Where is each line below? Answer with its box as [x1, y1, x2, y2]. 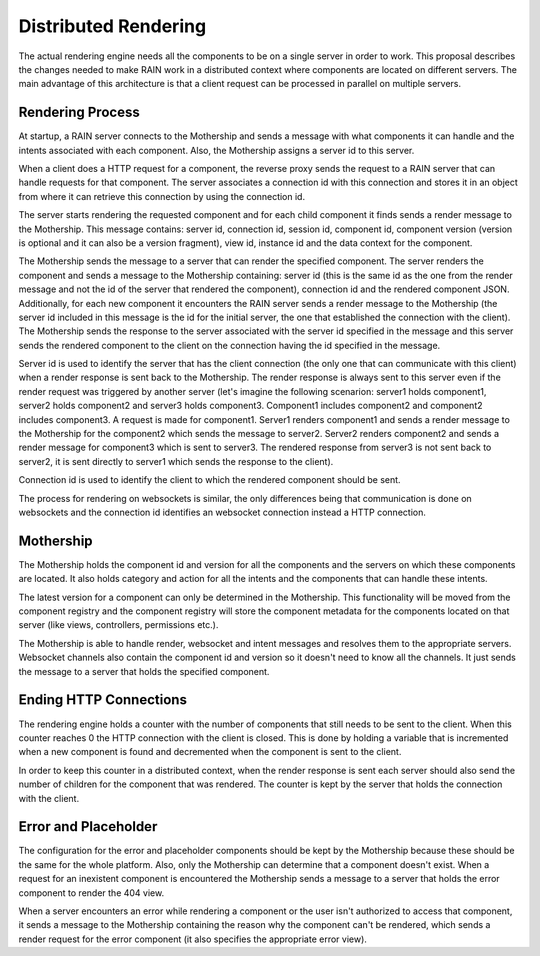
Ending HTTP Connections [18, 691, 187, 709]
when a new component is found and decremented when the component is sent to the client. [18, 746, 402, 758]
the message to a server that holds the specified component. [18, 665, 270, 677]
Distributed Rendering [18, 15, 207, 37]
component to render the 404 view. [18, 886, 165, 899]
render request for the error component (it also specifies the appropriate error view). [18, 933, 367, 945]
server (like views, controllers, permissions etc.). [18, 619, 219, 631]
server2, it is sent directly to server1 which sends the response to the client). [18, 455, 334, 467]
